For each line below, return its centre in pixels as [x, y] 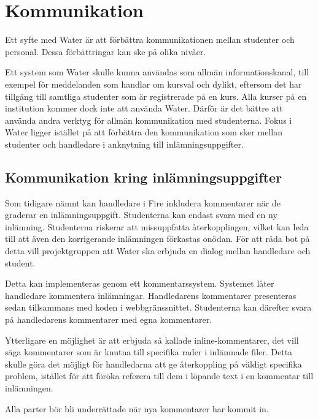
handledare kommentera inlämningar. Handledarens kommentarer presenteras [151, 295]
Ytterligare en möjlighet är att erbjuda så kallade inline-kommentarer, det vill [152, 340]
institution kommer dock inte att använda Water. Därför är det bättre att [144, 108]
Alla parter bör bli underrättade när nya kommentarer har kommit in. [137, 408]
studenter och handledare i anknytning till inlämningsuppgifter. [124, 144]
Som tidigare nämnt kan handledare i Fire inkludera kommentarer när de [143, 202]
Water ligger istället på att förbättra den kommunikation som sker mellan [144, 132]
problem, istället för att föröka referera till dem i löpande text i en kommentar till [159, 376]
